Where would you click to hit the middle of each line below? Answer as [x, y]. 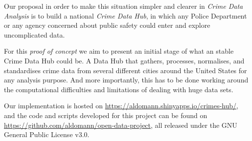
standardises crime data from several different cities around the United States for [126, 70]
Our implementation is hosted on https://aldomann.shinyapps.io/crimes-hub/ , [121, 106]
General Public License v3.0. [47, 134]
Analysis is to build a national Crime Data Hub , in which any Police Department [126, 15]
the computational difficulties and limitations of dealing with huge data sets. [119, 89]
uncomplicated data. [34, 34]
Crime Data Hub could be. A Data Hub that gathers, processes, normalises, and [124, 60]
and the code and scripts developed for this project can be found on [106, 115]
